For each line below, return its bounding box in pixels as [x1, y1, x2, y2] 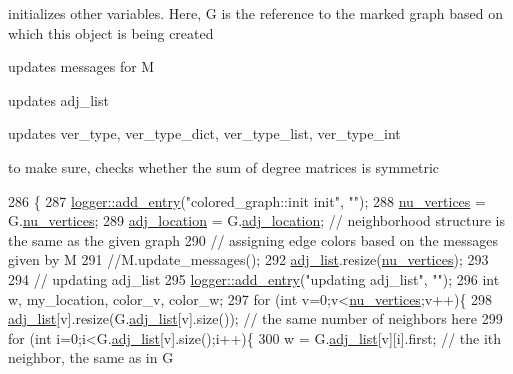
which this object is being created [8, 22, 214, 43]
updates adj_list [8, 89, 109, 110]
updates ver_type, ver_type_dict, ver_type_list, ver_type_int [8, 123, 401, 144]
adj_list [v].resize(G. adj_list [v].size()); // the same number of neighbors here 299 [8, 308, 503, 329]
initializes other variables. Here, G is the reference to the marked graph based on [8, 3, 503, 23]
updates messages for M [8, 56, 155, 77]
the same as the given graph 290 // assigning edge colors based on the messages [8, 229, 498, 250]
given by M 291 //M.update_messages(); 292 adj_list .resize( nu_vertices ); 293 [8, 249, 489, 270]
